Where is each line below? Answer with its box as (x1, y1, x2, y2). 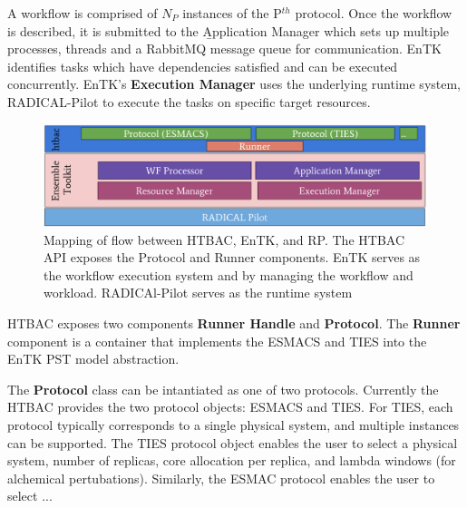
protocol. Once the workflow (295, 4, 452, 22)
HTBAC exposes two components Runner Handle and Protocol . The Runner (7, 313, 461, 332)
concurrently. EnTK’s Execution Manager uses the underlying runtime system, (7, 74, 462, 93)
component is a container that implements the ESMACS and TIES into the (7, 331, 427, 350)
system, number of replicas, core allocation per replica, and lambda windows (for (7, 451, 456, 470)
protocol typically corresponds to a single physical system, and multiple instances (7, 415, 460, 434)
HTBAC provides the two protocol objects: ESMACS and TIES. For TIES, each (7, 397, 453, 416)
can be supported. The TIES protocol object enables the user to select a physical (7, 433, 458, 452)
